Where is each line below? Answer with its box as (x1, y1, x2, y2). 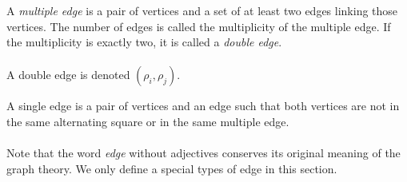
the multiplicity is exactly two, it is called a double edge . (6, 34, 282, 50)
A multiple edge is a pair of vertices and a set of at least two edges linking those (6, 2, 398, 18)
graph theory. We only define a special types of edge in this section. (6, 160, 337, 176)
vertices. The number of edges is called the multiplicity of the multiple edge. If (6, 18, 391, 34)
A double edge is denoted (6, 66, 130, 83)
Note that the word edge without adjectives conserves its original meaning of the (6, 144, 401, 161)
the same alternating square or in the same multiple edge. (6, 113, 289, 129)
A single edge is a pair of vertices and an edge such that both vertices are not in (6, 97, 400, 114)
